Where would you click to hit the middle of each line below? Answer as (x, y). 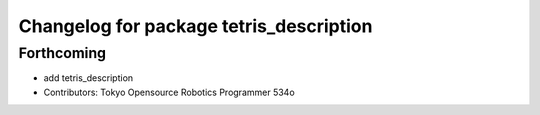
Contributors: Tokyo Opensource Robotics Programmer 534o (169, 92)
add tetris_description (88, 78)
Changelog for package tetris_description (195, 26)
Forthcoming (62, 53)
